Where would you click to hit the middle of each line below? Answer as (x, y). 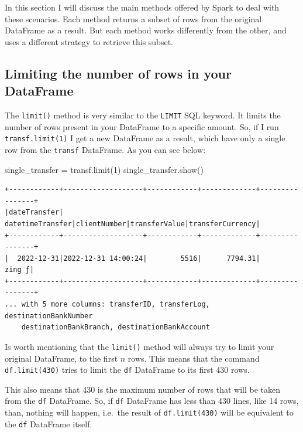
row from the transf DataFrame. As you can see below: (105, 149)
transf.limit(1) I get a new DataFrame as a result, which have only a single (145, 138)
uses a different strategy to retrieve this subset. (89, 41)
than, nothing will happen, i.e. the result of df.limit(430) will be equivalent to (149, 412)
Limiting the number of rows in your (118, 73)
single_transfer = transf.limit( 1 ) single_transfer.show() (104, 169)
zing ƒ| (20, 270)
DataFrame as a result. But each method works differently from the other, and (146, 30)
